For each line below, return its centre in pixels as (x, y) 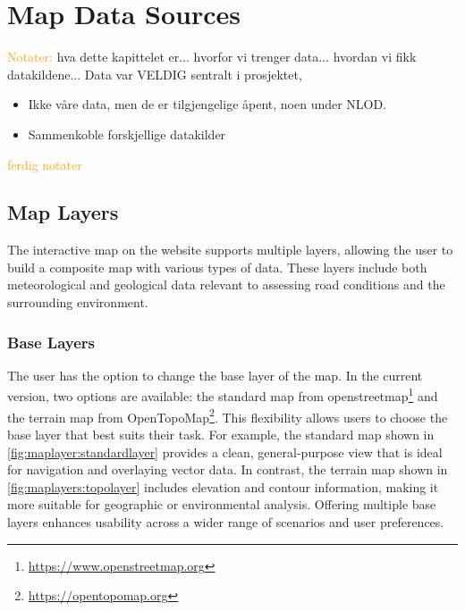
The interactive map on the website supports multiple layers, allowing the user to (230, 250)
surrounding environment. (78, 302)
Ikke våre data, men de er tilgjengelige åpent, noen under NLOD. (207, 104)
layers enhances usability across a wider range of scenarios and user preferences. (226, 521)
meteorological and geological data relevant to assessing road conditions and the (226, 285)
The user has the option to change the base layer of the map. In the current (215, 375)
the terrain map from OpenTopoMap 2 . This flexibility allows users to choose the (228, 415)
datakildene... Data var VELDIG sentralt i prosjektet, (155, 74)
